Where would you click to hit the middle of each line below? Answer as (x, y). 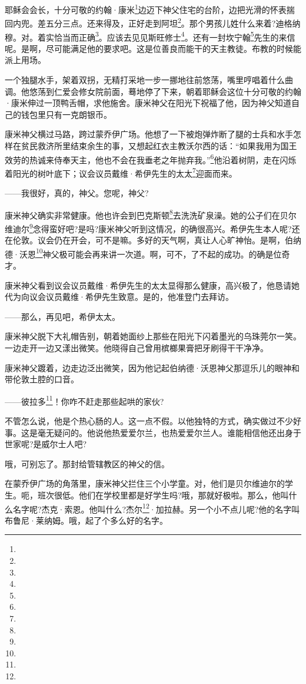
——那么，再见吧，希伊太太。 (62, 316)
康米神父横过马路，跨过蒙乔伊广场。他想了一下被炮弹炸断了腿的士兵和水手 (149, 134)
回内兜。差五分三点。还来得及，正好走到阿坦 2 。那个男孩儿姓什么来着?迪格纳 (153, 22)
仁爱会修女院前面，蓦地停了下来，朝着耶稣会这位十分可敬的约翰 (177, 91)
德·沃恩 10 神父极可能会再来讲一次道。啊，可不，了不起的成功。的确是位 (143, 253)
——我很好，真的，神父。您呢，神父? (77, 193)
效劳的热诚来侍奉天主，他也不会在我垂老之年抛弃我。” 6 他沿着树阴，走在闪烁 (151, 158)
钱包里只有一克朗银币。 (66, 114)
